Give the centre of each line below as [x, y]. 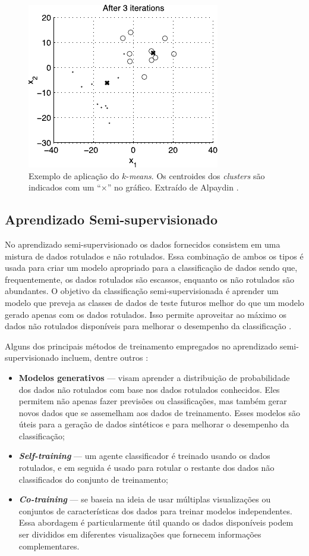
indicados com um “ [65, 187]
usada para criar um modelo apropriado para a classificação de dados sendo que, [151, 268]
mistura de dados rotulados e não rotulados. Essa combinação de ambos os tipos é [154, 256]
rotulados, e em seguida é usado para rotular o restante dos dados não [146, 468]
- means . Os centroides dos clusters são [196, 175]
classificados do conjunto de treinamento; [93, 479]
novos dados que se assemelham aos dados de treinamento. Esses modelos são [159, 412]
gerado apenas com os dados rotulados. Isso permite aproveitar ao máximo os [146, 314]
